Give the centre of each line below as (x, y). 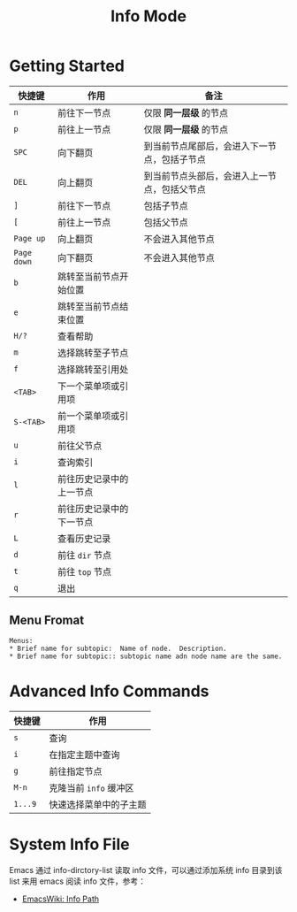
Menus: (21, 640)
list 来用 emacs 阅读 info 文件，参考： (77, 881)
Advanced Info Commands (109, 691)
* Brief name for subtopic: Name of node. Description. (118, 648)
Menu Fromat (47, 621)
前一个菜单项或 (88, 416)
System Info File (69, 844)
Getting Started (67, 66)
